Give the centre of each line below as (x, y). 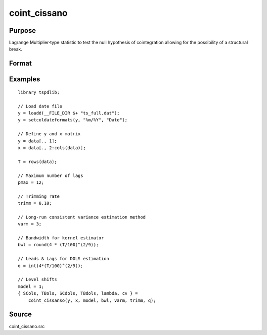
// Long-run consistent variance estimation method (82, 217)
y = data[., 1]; (38, 141)
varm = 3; (30, 224)
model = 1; (31, 286)
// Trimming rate (39, 196)
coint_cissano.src (27, 326)
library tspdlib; (39, 92)
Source (21, 314)
